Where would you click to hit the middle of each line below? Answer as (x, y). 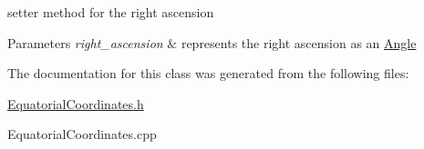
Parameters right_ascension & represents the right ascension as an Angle (212, 42)
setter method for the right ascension (111, 12)
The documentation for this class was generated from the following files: (208, 73)
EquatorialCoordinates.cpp (82, 134)
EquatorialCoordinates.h (76, 103)
